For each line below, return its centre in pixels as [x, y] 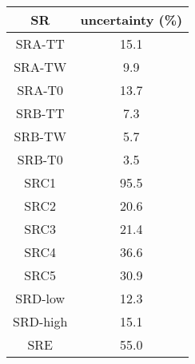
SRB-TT [40, 113]
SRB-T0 [40, 159]
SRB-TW [40, 136]
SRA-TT [40, 44]
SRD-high [40, 321]
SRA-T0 [40, 90]
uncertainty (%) [131, 20]
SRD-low [40, 298]
